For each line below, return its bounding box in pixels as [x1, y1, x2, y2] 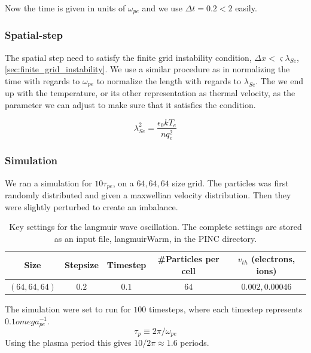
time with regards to [5, 74, 80, 87]
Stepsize [64, 259, 99, 271]
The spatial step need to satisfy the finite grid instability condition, [5, 51, 252, 63]
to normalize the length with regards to [96, 74, 242, 87]
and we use [142, 2, 182, 14]
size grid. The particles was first [172, 176, 289, 189]
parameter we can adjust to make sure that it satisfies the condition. [5, 98, 256, 110]
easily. [235, 2, 257, 14]
